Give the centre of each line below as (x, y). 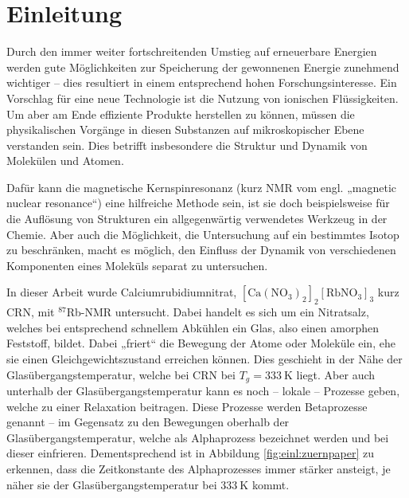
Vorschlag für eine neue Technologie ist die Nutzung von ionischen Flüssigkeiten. (203, 98)
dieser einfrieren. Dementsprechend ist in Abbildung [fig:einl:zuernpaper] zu (190, 453)
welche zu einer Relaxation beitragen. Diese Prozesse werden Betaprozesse (187, 406)
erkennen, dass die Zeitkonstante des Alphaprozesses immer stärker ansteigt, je (199, 469)
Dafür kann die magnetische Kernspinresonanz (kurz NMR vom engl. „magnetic (201, 187)
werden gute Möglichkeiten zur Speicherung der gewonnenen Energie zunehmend (203, 67)
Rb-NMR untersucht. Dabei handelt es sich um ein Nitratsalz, (218, 312)
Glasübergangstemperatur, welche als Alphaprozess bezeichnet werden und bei (198, 437)
